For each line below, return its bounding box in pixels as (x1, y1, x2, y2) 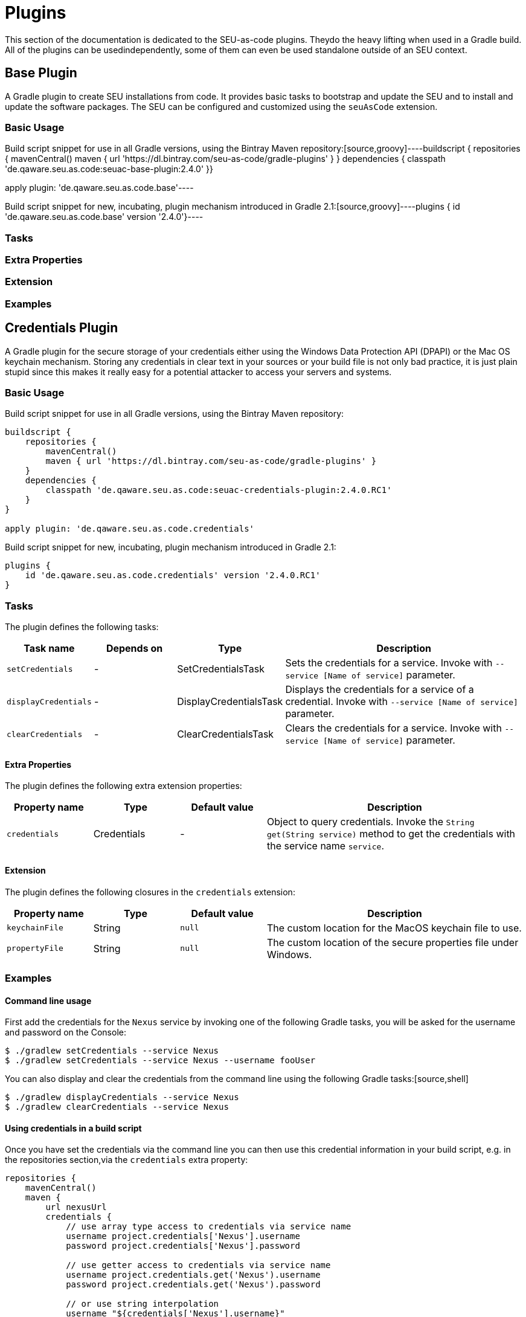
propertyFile (7, 944, 63, 953)
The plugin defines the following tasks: (5, 622, 159, 633)
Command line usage (5, 995, 92, 1006)
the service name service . (266, 840, 385, 852)
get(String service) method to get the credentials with (266, 828, 516, 840)
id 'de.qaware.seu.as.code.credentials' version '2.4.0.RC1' (25, 570, 321, 581)
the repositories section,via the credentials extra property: (5, 1154, 248, 1165)
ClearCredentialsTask (177, 728, 274, 741)
